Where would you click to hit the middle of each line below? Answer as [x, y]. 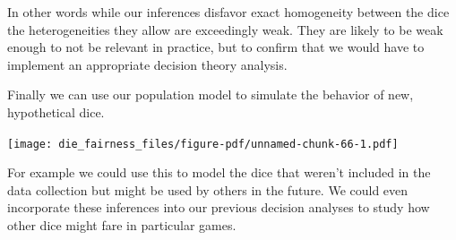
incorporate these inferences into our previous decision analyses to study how [219, 207]
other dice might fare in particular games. [122, 225]
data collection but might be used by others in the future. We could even [208, 189]
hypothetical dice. [56, 111]
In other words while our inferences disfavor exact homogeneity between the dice [228, 12]
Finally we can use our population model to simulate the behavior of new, [211, 94]
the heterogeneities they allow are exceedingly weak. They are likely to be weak [225, 29]
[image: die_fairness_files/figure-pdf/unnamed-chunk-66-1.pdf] [203, 144]
